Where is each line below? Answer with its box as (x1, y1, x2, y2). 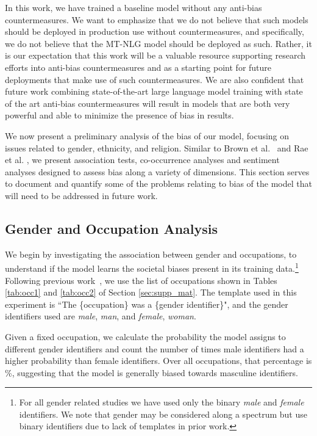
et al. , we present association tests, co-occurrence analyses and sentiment (5, 153, 280, 166)
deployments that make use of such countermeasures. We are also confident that (5, 73, 304, 85)
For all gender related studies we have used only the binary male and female (19, 396, 304, 409)
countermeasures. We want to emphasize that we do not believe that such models (5, 13, 308, 26)
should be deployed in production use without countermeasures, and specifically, (5, 25, 304, 38)
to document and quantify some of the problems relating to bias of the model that (5, 177, 312, 190)
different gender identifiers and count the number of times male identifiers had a (5, 342, 304, 355)
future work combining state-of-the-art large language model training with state (5, 85, 303, 98)
